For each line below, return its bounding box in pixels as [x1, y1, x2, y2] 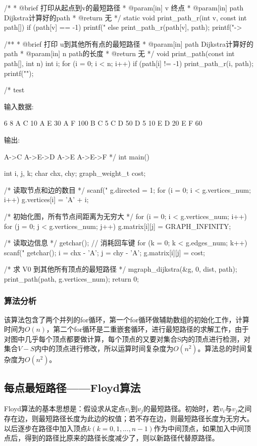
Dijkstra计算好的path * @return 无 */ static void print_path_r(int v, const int [4, 12, 247, 22]
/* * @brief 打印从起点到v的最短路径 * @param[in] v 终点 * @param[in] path [4, 2, 244, 12]
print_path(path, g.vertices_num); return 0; [4, 273, 139, 284]
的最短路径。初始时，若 [143, 403, 220, 413]
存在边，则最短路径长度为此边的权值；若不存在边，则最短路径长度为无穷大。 [4, 413, 254, 424]
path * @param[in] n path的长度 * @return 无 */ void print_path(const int [4, 48, 235, 59]
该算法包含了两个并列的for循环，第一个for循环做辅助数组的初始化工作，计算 [4, 314, 250, 324]
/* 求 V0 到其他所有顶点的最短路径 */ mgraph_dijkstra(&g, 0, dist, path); [4, 264, 237, 274]
